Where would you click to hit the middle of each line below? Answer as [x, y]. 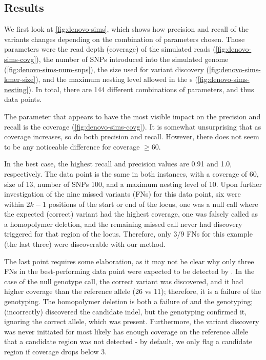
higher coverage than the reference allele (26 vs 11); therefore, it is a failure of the [133, 291]
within [14, 204]
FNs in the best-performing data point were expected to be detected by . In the [129, 271]
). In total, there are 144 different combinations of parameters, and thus [141, 89]
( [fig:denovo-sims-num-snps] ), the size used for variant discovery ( [107, 69]
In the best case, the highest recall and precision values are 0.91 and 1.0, [118, 164]
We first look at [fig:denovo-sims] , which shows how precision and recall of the [126, 29]
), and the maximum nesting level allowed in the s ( [117, 79]
